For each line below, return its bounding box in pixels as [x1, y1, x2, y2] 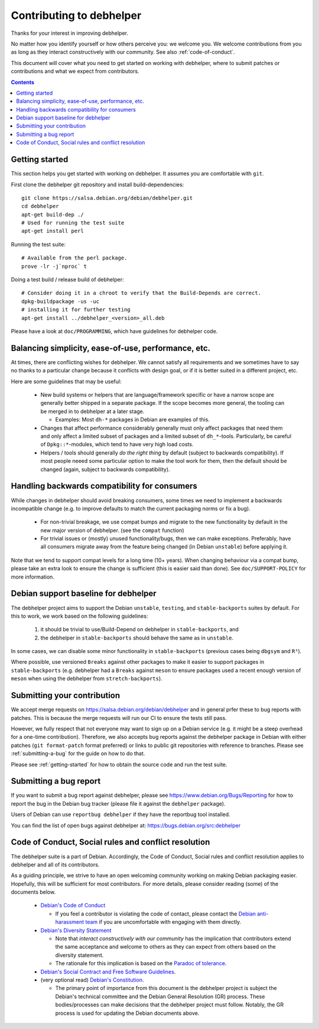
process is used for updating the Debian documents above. [55, 1009, 200, 1017]
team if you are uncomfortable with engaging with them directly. [85, 918, 242, 926]
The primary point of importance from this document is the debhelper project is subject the [55, 985, 277, 992]
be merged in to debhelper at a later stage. [40, 408, 145, 415]
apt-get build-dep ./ [21, 211, 84, 218]
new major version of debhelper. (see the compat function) [40, 527, 184, 534]
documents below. [11, 888, 56, 895]
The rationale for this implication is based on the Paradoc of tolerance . [55, 960, 227, 967]
